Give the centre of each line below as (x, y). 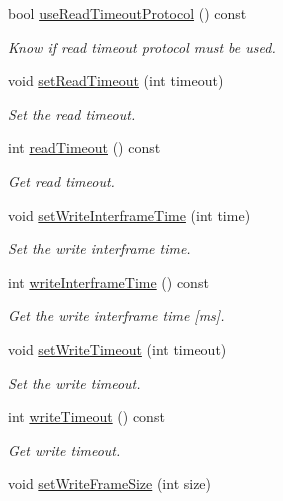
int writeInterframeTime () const (108, 281)
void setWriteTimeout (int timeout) (117, 348)
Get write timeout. (64, 449)
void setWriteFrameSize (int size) (110, 483)
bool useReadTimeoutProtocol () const (127, 13)
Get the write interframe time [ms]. (116, 315)
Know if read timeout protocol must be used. (142, 46)
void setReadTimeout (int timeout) (116, 80)
